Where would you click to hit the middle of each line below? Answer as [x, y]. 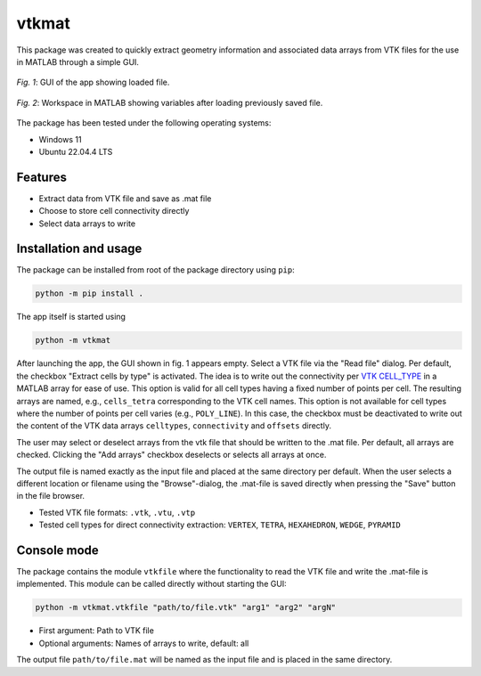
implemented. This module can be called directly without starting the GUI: [151, 584]
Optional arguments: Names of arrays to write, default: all [144, 643]
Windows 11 [60, 139]
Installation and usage [79, 249]
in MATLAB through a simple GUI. [78, 61]
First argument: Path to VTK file [97, 631]
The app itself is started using [71, 317]
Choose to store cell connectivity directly [114, 211]
